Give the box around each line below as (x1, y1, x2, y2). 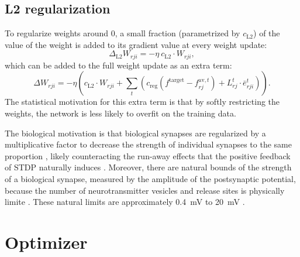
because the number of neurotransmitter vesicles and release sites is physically (5, 184, 285, 196)
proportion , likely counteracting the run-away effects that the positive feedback (5, 149, 291, 162)
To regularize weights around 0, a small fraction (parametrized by (5, 27, 240, 39)
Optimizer (5, 229, 88, 253)
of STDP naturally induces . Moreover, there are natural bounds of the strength (5, 161, 292, 173)
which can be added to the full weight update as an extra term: (5, 59, 232, 71)
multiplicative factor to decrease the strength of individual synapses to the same (5, 138, 292, 150)
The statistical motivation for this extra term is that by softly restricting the (5, 95, 280, 108)
